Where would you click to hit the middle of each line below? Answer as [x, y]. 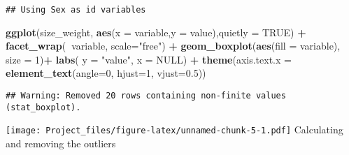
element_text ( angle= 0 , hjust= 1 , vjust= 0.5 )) [106, 73]
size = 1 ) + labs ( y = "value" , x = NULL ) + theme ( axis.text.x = [149, 59]
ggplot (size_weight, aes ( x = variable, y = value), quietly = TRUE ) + [156, 32]
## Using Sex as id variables [76, 10]
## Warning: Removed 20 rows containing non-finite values [146, 96]
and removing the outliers [61, 143]
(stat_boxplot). [43, 107]
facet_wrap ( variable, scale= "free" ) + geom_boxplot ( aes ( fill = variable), [173, 46]
